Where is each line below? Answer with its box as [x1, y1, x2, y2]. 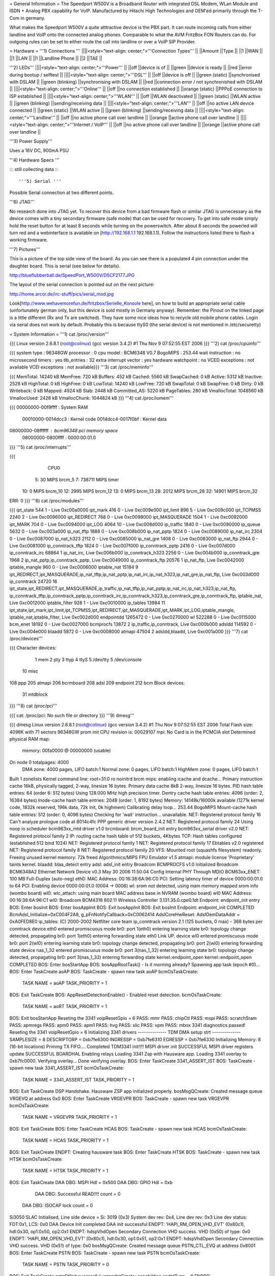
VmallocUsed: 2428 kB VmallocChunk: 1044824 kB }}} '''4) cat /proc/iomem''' [9, 395, 174, 401]
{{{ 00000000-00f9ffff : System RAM [9, 404, 88, 410]
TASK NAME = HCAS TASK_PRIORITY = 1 [22, 1137, 109, 1143]
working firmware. [9, 237, 48, 243]
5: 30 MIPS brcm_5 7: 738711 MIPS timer [35, 476, 119, 482]
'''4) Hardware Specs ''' [9, 157, 60, 163]
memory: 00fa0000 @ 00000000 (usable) [22, 748, 111, 754]
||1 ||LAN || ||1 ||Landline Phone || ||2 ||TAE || [9, 55, 103, 61]
